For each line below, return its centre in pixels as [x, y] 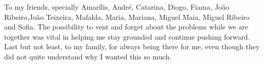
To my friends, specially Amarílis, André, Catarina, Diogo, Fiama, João [117, 7]
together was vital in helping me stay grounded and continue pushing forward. [127, 36]
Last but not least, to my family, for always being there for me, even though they [132, 46]
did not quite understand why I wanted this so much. [88, 56]
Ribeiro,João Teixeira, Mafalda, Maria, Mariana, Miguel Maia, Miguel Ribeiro [127, 17]
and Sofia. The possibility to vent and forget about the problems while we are [126, 27]
